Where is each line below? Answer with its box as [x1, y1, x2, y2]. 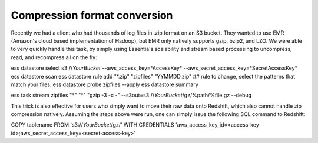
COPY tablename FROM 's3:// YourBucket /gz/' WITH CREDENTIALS [11, 121, 175, 128]
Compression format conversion [11, 9, 173, 22]
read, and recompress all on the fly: [11, 53, 97, 61]
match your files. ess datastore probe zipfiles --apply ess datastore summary [11, 81, 198, 88]
